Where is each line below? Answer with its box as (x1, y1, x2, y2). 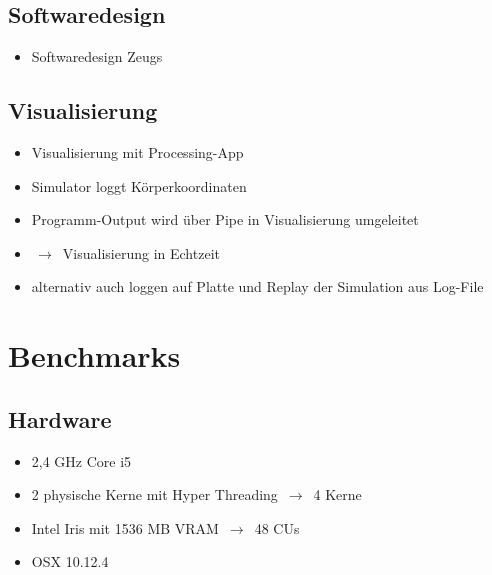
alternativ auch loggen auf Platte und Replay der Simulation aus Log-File (31, 276, 484, 297)
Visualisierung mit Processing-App (31, 142, 244, 162)
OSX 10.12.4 (31, 551, 109, 572)
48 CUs (254, 517, 300, 538)
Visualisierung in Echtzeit (62, 242, 220, 263)
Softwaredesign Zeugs (31, 46, 163, 67)
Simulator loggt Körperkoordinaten (31, 175, 247, 196)
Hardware (8, 403, 112, 434)
